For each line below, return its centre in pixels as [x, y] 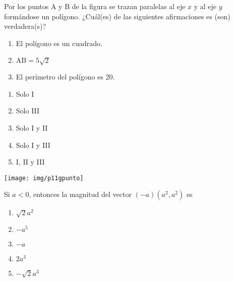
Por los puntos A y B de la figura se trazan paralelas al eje [95, 6]
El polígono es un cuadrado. [59, 43]
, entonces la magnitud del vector [80, 194]
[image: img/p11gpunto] [44, 178]
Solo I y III [33, 145]
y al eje [205, 6]
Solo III [28, 111]
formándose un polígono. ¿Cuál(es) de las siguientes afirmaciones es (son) [117, 16]
